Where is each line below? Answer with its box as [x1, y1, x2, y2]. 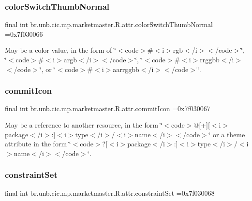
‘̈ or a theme [208, 129, 245, 139]
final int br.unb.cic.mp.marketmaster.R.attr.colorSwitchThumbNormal [5, 19, 213, 29]
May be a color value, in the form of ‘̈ [5, 45, 116, 55]
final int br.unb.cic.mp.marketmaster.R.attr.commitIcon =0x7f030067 [5, 103, 210, 114]
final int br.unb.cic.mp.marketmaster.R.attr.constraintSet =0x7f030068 [5, 187, 215, 198]
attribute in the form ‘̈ [5, 139, 71, 149]
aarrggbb [113, 64, 139, 74]
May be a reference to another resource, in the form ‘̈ [5, 120, 163, 129]
